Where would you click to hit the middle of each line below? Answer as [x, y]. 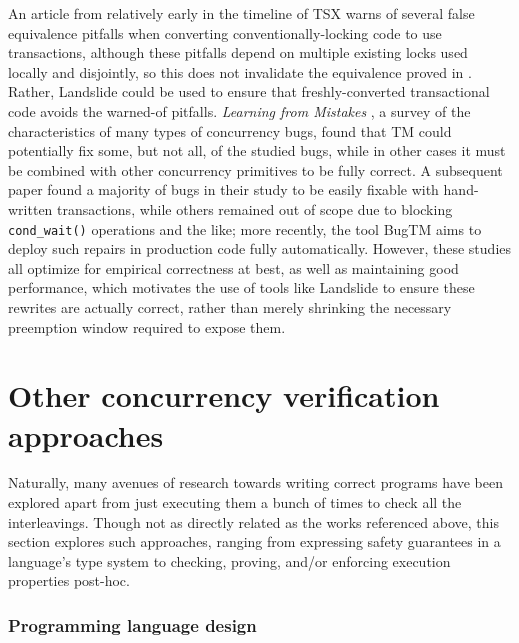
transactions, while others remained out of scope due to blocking [255, 208]
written [30, 208]
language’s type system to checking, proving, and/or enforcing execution [229, 560]
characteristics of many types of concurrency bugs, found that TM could [230, 130]
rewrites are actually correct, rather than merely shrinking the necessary [230, 306]
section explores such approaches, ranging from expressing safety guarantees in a [254, 541]
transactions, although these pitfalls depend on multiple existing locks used [238, 52]
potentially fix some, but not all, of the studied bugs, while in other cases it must [257, 150]
